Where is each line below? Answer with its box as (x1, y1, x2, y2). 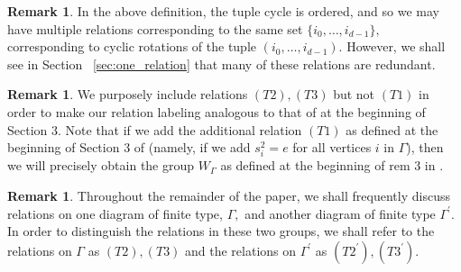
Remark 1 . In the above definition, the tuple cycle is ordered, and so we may (7, 2, 439, 20)
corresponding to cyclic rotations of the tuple (7, 37, 257, 56)
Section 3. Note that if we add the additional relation (7, 120, 302, 139)
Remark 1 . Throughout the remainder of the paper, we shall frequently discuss (7, 186, 450, 204)
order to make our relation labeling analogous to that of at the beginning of (7, 102, 426, 121)
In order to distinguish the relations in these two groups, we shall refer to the (7, 222, 435, 240)
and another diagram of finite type (244, 204, 436, 222)
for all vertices (292, 138, 372, 157)
